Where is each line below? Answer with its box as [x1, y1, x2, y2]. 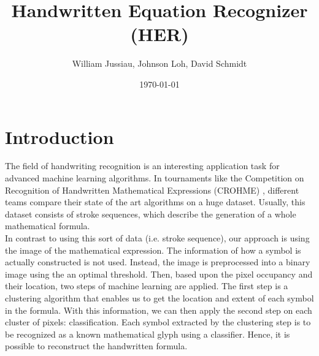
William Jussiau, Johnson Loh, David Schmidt [72, 57, 247, 70]
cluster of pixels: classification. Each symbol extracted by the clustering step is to [5, 316, 311, 328]
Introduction [5, 124, 114, 149]
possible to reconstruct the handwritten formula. [5, 339, 188, 352]
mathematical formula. [5, 219, 90, 232]
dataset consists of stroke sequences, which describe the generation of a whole [5, 207, 296, 220]
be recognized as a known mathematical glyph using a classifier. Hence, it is [5, 327, 290, 340]
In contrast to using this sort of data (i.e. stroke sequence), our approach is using [5, 232, 310, 244]
